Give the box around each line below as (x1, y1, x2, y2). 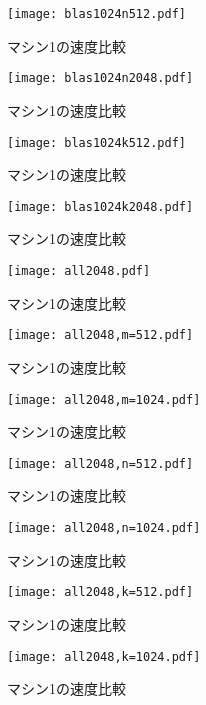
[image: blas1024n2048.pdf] (7, 71, 194, 86)
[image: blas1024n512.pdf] (7, 7, 186, 21)
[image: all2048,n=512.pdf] (7, 456, 194, 471)
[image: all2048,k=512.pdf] (7, 585, 194, 600)
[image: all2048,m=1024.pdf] (7, 392, 201, 407)
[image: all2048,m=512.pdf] (7, 328, 194, 343)
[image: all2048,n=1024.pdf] (7, 521, 201, 535)
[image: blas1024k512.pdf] (7, 135, 186, 150)
